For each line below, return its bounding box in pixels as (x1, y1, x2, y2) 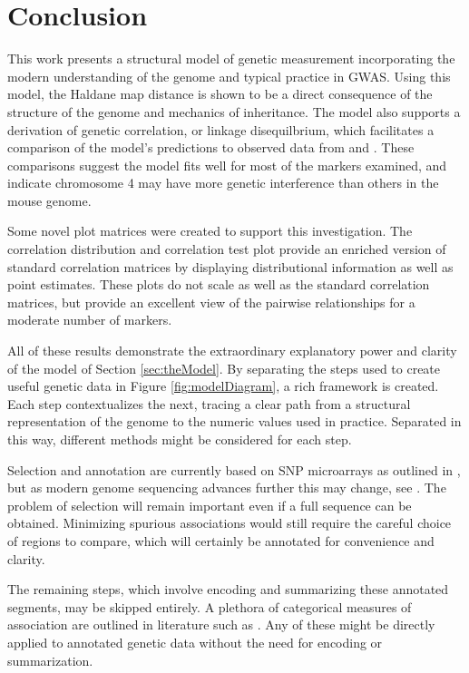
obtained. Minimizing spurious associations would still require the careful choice (7, 513, 452, 532)
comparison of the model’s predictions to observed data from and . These (7, 138, 415, 157)
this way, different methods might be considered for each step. (7, 430, 352, 448)
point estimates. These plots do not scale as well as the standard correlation (7, 275, 430, 294)
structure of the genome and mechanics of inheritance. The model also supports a (7, 102, 461, 121)
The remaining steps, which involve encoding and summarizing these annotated (7, 580, 449, 599)
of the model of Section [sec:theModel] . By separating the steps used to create (7, 358, 441, 377)
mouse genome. (7, 190, 92, 210)
